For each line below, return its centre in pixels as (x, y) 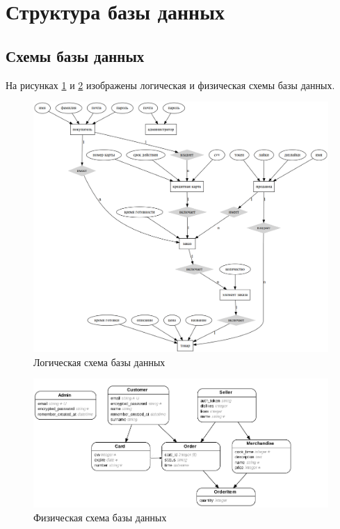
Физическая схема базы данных (100, 517)
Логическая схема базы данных (99, 362)
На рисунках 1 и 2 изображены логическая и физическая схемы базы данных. (170, 85)
